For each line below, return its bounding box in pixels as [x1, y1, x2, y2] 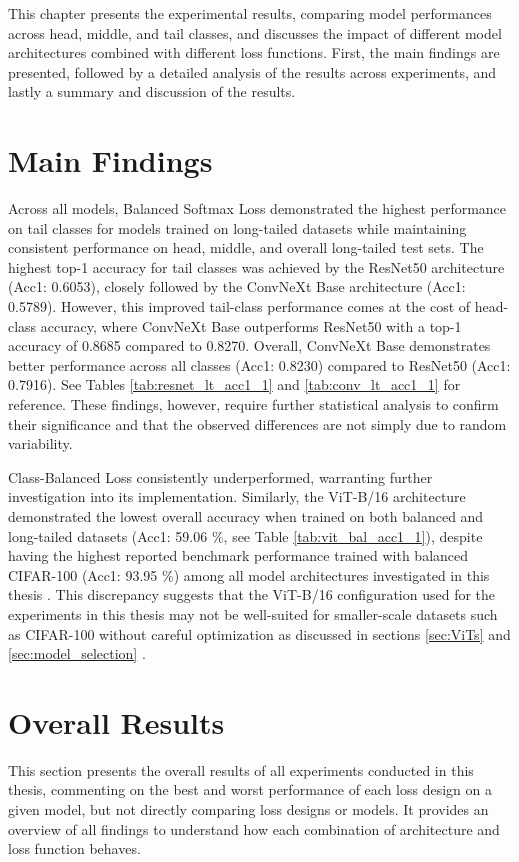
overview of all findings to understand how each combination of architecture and [8, 818, 500, 839]
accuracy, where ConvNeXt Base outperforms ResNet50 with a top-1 [40, 315, 462, 336]
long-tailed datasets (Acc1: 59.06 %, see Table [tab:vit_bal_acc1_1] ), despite [8, 525, 483, 546]
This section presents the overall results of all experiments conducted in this [8, 759, 474, 780]
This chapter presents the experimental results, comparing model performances [8, 3, 492, 23]
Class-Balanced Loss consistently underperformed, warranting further [8, 466, 433, 487]
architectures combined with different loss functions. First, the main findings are [8, 42, 500, 63]
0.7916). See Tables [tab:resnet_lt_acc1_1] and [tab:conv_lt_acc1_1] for [8, 374, 461, 395]
